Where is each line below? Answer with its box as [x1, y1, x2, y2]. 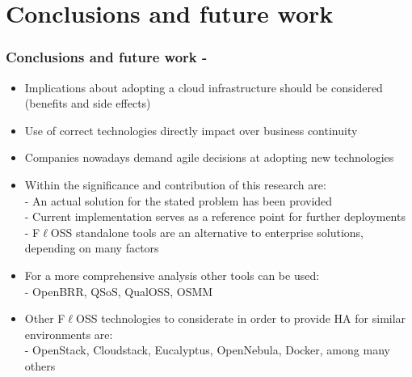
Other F [24, 310, 65, 327]
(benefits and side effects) [24, 95, 151, 112]
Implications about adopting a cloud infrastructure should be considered [24, 78, 383, 95]
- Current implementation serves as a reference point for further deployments [24, 208, 406, 225]
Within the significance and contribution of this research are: [24, 176, 326, 193]
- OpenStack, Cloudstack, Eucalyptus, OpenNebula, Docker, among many [24, 341, 390, 358]
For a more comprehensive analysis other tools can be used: [24, 266, 320, 283]
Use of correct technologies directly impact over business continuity [24, 121, 358, 138]
